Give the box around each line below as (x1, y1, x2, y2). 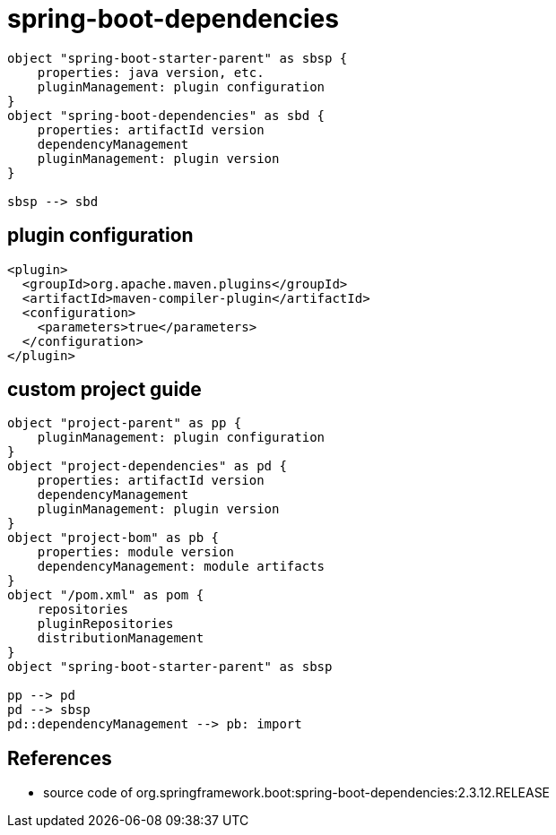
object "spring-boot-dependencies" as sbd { (7, 108, 326, 123)
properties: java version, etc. (37, 65, 265, 80)
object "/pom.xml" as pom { (7, 588, 204, 603)
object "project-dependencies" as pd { (7, 459, 287, 474)
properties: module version (37, 545, 234, 560)
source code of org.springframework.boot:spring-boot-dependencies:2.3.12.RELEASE (43, 785, 551, 801)
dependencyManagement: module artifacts (37, 559, 326, 574)
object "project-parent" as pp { (7, 416, 242, 431)
